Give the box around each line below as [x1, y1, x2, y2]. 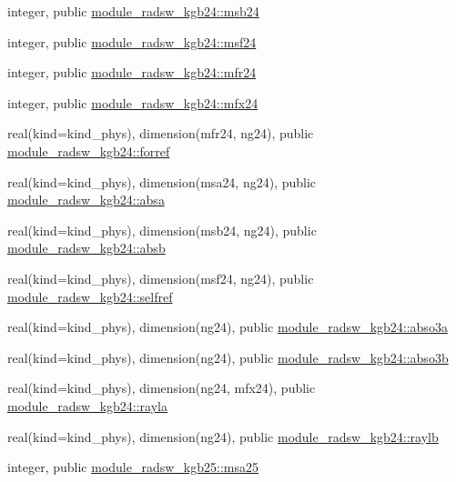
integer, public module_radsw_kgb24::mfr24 [7, 63, 257, 82]
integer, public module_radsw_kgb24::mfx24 [7, 93, 258, 112]
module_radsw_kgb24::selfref [7, 286, 173, 306]
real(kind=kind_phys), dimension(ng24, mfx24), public [7, 378, 316, 397]
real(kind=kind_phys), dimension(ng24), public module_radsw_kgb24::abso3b [7, 347, 449, 367]
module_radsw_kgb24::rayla [7, 396, 167, 415]
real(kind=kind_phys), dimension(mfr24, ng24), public [7, 124, 314, 143]
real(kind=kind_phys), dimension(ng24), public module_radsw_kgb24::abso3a [7, 317, 448, 336]
